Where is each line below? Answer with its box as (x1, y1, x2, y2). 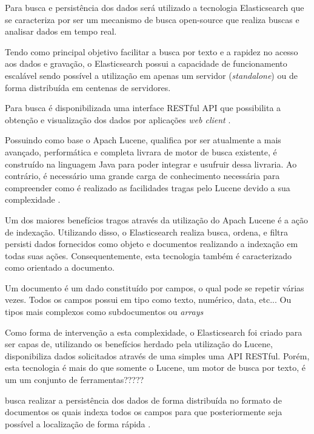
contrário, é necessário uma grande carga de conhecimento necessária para (5, 169, 280, 182)
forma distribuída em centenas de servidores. (5, 81, 171, 93)
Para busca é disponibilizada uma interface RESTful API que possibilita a (5, 101, 281, 114)
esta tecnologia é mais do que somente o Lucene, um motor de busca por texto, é (5, 361, 306, 374)
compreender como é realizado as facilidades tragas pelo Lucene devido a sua (5, 181, 290, 194)
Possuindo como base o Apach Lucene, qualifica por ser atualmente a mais (5, 134, 281, 146)
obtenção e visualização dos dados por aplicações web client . (5, 113, 231, 126)
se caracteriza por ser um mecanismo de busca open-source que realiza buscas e (5, 13, 299, 25)
